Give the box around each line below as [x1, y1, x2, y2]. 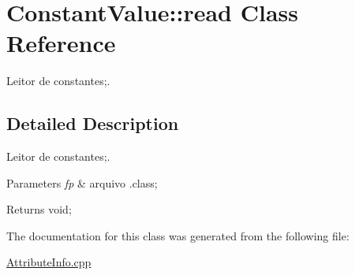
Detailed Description [6, 111, 179, 136]
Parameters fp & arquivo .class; [6, 174, 158, 191]
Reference [6, 27, 116, 59]
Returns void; [6, 201, 72, 217]
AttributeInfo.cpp [6, 254, 92, 270]
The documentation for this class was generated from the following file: [6, 227, 349, 243]
